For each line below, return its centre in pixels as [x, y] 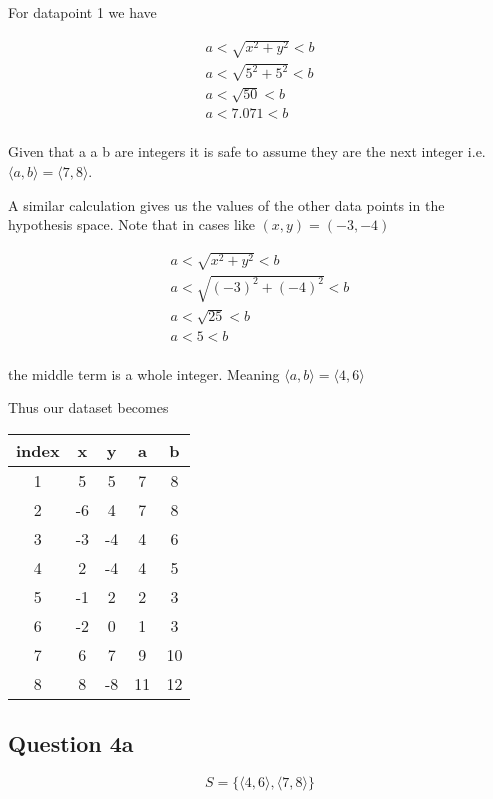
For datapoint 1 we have [82, 12]
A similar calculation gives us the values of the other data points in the [226, 204]
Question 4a [71, 743]
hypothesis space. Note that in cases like [131, 224]
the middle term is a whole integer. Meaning [144, 373]
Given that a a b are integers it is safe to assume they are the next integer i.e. [247, 151]
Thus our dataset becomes [88, 407]
